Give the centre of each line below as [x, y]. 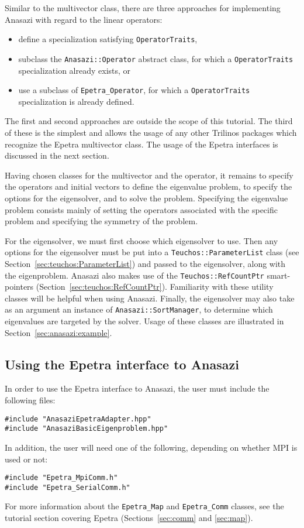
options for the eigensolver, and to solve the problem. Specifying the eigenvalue [146, 198]
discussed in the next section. [57, 155]
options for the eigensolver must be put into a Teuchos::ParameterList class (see [152, 252]
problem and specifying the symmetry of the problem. [101, 221]
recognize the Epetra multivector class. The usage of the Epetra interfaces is [141, 144]
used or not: [26, 459]
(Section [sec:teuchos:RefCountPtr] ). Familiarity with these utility [155, 287]
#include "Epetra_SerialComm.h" [68, 487]
